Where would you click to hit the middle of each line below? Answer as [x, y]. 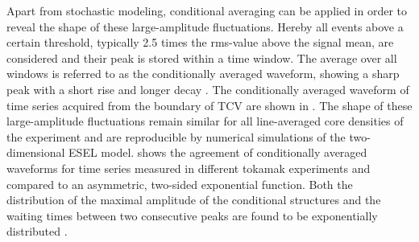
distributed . [37, 231]
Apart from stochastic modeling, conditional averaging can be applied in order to [207, 10]
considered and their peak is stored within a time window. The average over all [202, 57]
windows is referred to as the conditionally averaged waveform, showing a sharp [203, 74]
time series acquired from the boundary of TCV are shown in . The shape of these [209, 105]
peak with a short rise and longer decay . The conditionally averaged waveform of [208, 89]
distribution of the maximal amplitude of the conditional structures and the [194, 200]
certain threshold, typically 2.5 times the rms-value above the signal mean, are [200, 42]
